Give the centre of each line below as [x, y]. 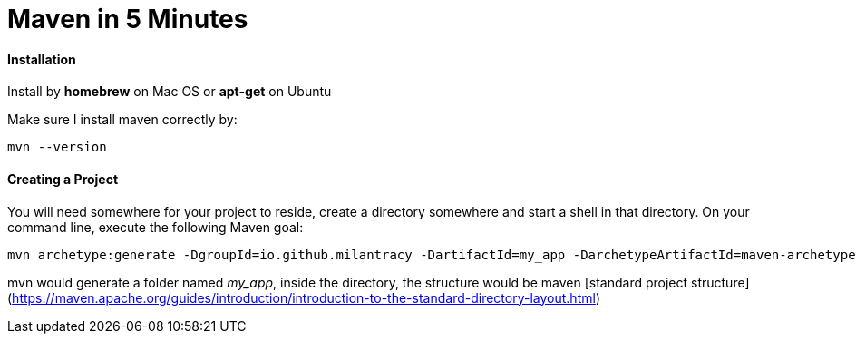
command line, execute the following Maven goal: [156, 227]
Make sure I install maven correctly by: [122, 120]
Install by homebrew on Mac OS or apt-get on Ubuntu [170, 92]
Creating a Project [63, 179]
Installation [42, 59]
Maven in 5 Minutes [128, 19]
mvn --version [57, 147]
